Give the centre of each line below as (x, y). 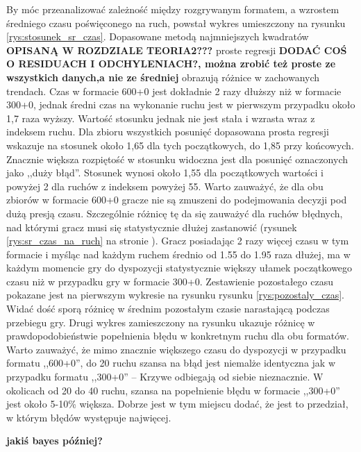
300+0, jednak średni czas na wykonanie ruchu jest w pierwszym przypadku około (181, 104)
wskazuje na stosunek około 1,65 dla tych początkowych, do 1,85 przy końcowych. (180, 145)
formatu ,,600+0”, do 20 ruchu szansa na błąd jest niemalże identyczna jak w (171, 363)
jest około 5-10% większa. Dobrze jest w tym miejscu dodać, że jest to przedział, (177, 404)
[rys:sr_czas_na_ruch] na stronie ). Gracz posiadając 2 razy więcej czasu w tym (178, 241)
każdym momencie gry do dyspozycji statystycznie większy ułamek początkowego (179, 268)
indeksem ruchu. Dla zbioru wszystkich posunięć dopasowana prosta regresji (168, 132)
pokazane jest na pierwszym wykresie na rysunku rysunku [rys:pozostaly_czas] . (175, 295)
